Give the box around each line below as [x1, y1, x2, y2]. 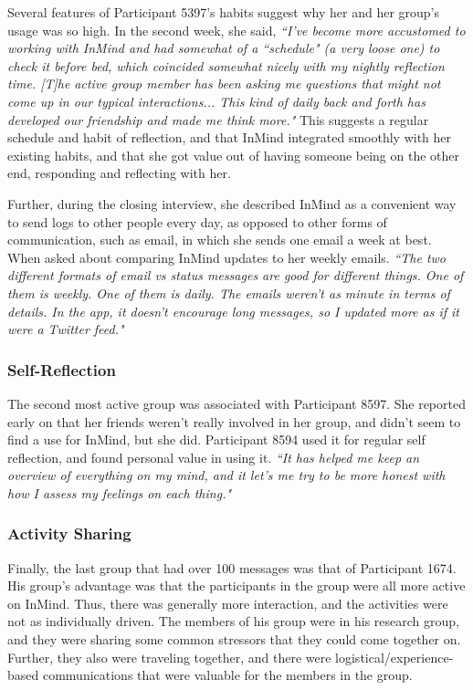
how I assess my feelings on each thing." [7, 483, 232, 502]
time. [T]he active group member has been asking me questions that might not [7, 74, 441, 93]
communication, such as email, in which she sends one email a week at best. [7, 230, 432, 249]
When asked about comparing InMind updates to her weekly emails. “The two [7, 247, 447, 267]
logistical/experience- [335, 647, 454, 666]
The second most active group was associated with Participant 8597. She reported [7, 393, 466, 413]
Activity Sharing [7, 522, 131, 545]
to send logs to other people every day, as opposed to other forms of [7, 212, 387, 231]
